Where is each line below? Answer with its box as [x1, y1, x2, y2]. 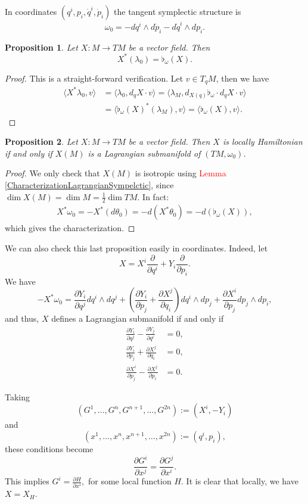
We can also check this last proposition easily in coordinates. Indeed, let [5, 242, 268, 254]
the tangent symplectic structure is [114, 5, 241, 17]
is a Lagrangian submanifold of [88, 147, 201, 159]
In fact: [142, 190, 169, 203]
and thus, [5, 312, 39, 325]
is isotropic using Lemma [135, 167, 226, 179]
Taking [5, 390, 30, 403]
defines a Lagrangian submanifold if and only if [51, 312, 224, 325]
